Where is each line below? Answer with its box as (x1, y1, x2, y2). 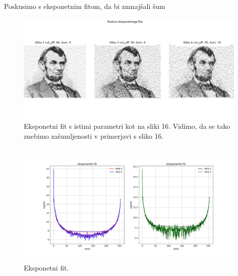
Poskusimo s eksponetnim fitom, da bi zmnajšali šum (4, 1, 165, 11)
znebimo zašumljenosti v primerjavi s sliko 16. (24, 131, 164, 141)
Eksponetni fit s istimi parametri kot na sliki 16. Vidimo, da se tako (24, 121, 230, 131)
